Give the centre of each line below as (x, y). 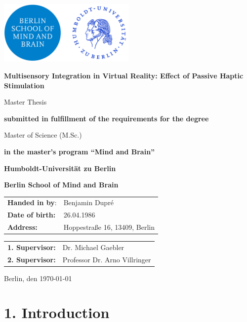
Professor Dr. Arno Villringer (107, 259)
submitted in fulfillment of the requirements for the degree (106, 118)
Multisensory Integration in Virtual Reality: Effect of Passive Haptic (124, 75)
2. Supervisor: (32, 259)
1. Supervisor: (32, 247)
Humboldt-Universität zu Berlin (60, 168)
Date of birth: (32, 215)
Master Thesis (25, 102)
